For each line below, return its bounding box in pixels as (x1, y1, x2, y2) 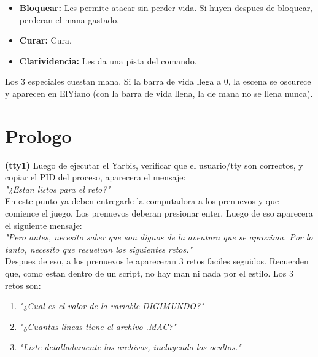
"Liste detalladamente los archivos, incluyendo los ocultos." (19, 340, 241, 353)
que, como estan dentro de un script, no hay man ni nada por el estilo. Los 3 (5, 267, 293, 280)
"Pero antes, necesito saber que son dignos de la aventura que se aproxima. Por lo (5, 231, 313, 244)
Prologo (5, 123, 72, 148)
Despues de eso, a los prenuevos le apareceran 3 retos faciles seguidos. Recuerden (5, 255, 309, 267)
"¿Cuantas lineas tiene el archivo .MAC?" (19, 320, 176, 332)
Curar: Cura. (19, 34, 72, 47)
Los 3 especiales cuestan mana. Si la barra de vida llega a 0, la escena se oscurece (5, 75, 311, 88)
